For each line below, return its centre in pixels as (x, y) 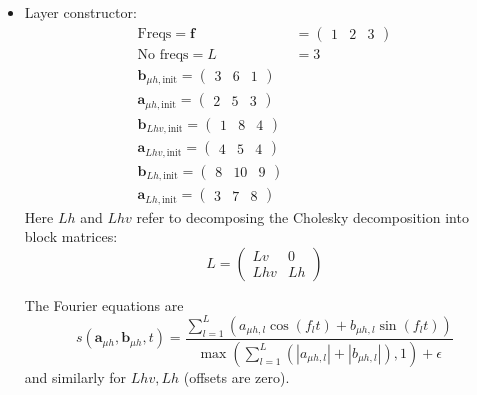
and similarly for (75, 376)
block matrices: (71, 236)
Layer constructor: (80, 12)
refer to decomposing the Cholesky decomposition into (302, 216)
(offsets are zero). (236, 376)
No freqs (163, 54)
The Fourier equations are (104, 304)
